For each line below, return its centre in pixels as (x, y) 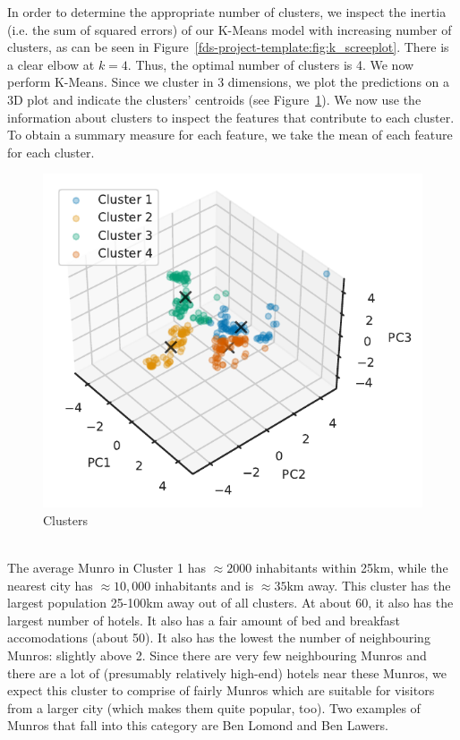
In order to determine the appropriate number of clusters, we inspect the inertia (227, 12)
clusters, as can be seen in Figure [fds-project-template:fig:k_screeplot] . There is (228, 47)
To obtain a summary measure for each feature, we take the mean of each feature (230, 135)
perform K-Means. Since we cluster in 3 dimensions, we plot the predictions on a (229, 82)
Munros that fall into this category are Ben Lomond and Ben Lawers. (198, 725)
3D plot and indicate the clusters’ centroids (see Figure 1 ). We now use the (214, 99)
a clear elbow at (51, 64)
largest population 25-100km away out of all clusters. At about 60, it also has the (230, 603)
